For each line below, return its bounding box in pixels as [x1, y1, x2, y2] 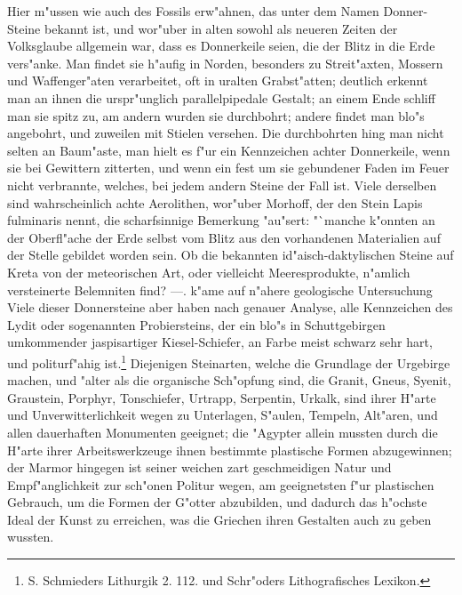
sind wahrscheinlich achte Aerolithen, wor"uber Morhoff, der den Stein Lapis [7, 193, 423, 212]
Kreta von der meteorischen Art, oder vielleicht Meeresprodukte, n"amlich [7, 262, 410, 281]
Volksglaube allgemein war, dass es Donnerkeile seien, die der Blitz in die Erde [7, 36, 435, 55]
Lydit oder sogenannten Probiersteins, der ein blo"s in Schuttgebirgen [7, 315, 386, 334]
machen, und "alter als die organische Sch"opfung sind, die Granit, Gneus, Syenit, [7, 371, 451, 390]
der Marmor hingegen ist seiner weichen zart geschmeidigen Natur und [7, 458, 392, 477]
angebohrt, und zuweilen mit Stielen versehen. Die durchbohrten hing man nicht [7, 124, 444, 142]
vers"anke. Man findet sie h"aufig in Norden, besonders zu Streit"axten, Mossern [7, 53, 443, 72]
